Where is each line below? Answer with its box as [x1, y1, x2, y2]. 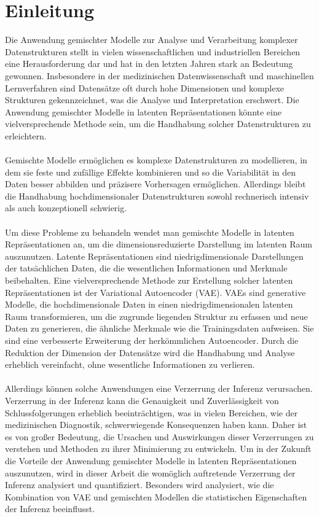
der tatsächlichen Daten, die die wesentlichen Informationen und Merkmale [5, 262, 288, 274]
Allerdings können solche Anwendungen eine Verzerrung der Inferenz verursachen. [5, 382, 313, 395]
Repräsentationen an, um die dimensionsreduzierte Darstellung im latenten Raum [5, 238, 312, 251]
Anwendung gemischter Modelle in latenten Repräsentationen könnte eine [5, 105, 282, 118]
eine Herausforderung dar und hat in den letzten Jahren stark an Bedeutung [5, 57, 293, 70]
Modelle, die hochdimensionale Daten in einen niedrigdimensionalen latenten [5, 298, 293, 311]
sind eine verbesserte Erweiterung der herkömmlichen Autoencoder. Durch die [5, 333, 299, 346]
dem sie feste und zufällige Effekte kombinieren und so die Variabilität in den [5, 165, 296, 178]
